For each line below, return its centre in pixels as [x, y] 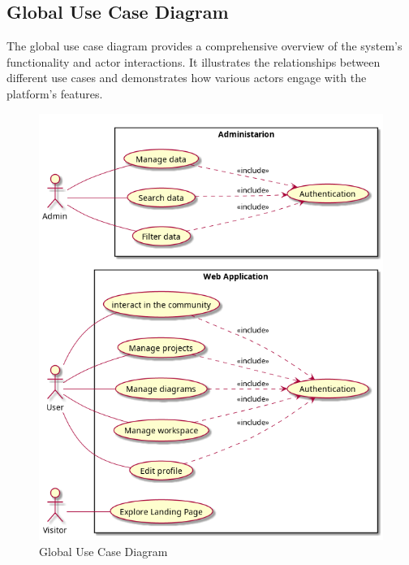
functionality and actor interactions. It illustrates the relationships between [194, 61]
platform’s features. [55, 93]
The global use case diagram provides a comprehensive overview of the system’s [204, 46]
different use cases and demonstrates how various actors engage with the [187, 78]
